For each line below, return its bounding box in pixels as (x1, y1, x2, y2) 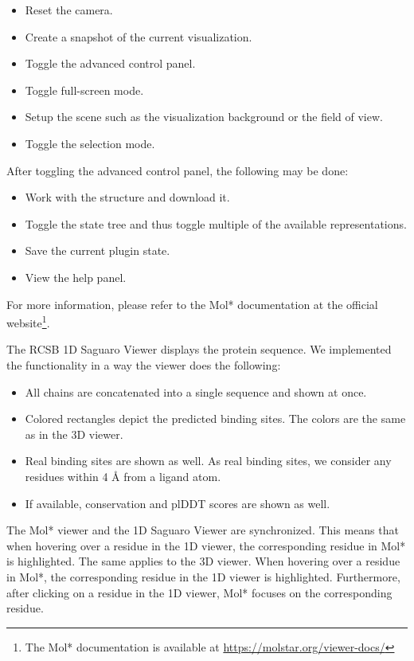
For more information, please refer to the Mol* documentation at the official (6, 295, 378, 312)
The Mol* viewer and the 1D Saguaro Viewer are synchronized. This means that (6, 522, 399, 538)
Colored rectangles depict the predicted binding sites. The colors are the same (25, 410, 406, 427)
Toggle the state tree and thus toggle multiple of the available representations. (25, 215, 407, 232)
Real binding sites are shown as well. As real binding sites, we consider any (25, 452, 392, 469)
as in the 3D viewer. (25, 425, 123, 442)
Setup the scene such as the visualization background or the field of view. (25, 108, 383, 125)
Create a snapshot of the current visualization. (25, 28, 252, 45)
